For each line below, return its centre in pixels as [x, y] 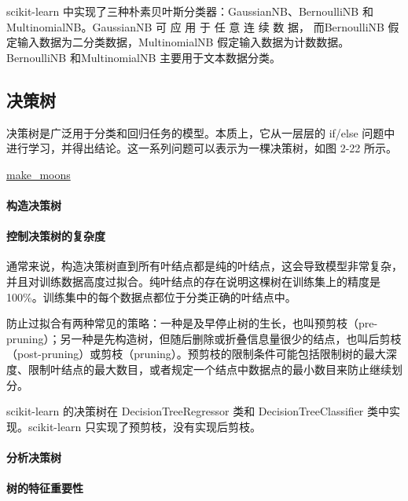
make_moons [39, 174]
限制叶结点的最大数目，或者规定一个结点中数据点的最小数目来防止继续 [210, 369]
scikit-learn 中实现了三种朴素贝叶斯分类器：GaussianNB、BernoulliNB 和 [190, 11]
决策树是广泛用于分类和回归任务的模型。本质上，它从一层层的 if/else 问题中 [201, 132]
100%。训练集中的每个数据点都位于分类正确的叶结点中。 [151, 296]
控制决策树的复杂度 [56, 236]
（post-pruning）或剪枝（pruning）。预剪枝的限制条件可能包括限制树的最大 [196, 354]
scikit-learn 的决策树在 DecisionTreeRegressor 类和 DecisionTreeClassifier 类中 [198, 411]
